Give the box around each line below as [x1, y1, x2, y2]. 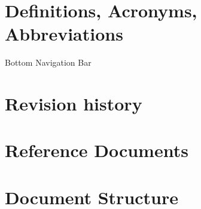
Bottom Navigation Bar [5, 56, 92, 69]
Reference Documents [5, 138, 188, 162]
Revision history [5, 91, 142, 116]
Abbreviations [5, 21, 123, 46]
